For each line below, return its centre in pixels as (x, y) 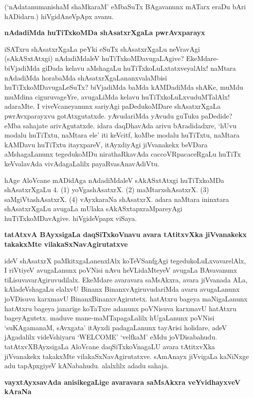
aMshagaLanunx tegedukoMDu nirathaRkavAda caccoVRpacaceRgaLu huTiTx (123, 154)
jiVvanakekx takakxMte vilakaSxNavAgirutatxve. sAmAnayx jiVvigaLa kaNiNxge (127, 356)
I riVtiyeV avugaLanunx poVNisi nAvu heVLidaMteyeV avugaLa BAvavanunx (121, 270)
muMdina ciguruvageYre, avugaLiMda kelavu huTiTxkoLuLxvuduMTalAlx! (117, 96)
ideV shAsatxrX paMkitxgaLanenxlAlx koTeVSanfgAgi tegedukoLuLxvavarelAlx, (125, 260)
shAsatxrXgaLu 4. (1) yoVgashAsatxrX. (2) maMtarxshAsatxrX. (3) (107, 189)
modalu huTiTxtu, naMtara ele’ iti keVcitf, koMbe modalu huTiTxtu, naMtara (122, 135)
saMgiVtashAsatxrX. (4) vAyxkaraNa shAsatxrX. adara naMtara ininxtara (117, 199)
